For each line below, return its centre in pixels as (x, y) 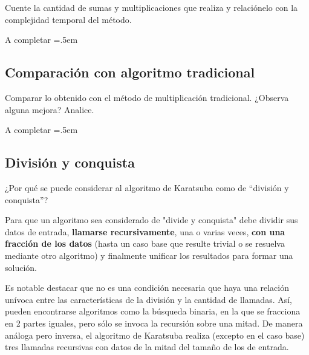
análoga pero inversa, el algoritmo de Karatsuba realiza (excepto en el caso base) (155, 335)
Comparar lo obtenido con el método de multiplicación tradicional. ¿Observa (147, 97)
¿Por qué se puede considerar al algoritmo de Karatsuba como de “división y (147, 187)
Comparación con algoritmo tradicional (130, 72)
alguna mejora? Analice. (50, 109)
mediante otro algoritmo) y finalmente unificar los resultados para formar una (149, 255)
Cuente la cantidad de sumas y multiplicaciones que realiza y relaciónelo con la (151, 7)
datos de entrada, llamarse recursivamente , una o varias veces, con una (145, 231)
